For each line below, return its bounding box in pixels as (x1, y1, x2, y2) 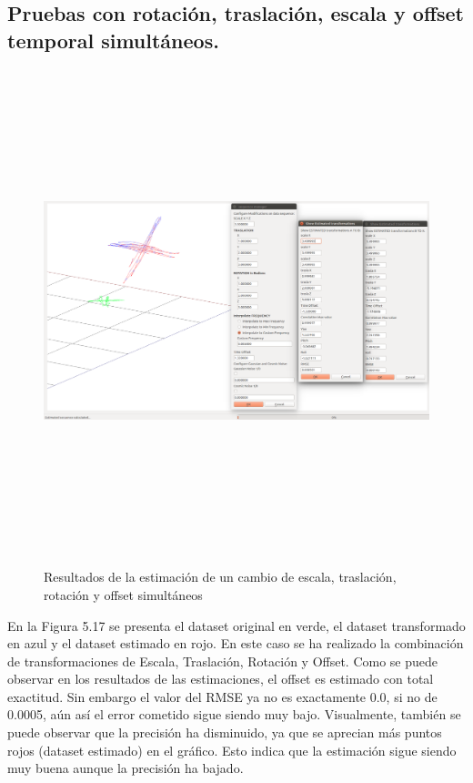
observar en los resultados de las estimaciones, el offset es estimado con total (7, 669, 434, 688)
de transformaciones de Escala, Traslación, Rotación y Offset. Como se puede (7, 651, 438, 670)
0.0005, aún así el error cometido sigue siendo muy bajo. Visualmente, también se (7, 705, 461, 724)
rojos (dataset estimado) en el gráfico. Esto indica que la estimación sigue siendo (7, 740, 457, 759)
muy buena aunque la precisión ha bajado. (7, 758, 244, 778)
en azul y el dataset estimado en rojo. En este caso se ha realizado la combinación (7, 634, 464, 653)
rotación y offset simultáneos (44, 585, 203, 604)
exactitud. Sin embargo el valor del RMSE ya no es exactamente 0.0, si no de (7, 686, 438, 706)
